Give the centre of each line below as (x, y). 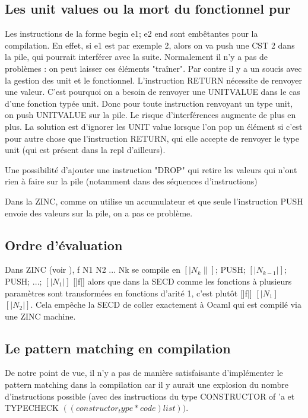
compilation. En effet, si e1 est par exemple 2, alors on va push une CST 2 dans (150, 45)
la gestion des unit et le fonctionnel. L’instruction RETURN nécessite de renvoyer (153, 80)
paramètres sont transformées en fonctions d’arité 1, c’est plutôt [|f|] (128, 293)
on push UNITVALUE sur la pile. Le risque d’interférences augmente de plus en (150, 115)
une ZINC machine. (40, 316)
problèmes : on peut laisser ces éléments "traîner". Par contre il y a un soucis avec (153, 68)
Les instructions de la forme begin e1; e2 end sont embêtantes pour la (131, 33)
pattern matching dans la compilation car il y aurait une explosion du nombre (147, 385)
